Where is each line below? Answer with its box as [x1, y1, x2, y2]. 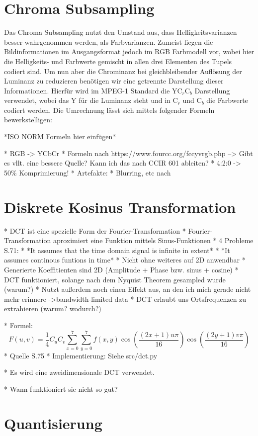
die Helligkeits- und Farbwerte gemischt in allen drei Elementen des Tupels [4, 56, 232, 66]
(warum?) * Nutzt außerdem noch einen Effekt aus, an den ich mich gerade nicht [4, 284, 251, 294]
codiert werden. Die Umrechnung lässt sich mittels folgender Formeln [4, 104, 215, 115]
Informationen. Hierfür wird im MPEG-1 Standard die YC [4, 85, 182, 95]
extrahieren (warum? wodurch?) [4, 303, 101, 314]
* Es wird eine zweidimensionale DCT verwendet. [4, 367, 155, 377]
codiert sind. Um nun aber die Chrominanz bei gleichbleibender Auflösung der [4, 66, 242, 76]
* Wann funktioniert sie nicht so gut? [4, 383, 118, 394]
